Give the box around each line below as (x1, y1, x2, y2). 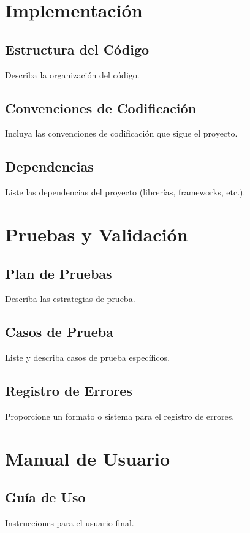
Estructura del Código (5, 39, 150, 58)
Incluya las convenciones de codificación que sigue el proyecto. (5, 127, 238, 140)
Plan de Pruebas (5, 263, 112, 282)
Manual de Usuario (5, 445, 170, 471)
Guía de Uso (5, 488, 86, 507)
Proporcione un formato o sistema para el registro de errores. (5, 409, 235, 422)
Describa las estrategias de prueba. (5, 292, 135, 305)
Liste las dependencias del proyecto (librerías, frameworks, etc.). (5, 186, 246, 198)
